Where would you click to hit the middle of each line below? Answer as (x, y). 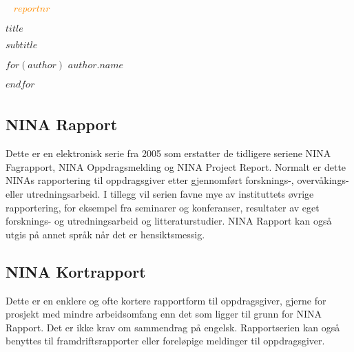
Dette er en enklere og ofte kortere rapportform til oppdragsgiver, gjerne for (166, 300)
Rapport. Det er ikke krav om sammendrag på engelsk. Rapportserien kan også (173, 327)
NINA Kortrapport (76, 271)
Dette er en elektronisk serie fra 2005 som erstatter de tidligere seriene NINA (168, 153)
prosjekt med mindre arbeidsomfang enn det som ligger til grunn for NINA (164, 314)
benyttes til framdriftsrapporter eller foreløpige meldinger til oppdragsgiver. (165, 341)
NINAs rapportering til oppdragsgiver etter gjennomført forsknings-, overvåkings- (177, 180)
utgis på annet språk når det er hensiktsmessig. (105, 234)
